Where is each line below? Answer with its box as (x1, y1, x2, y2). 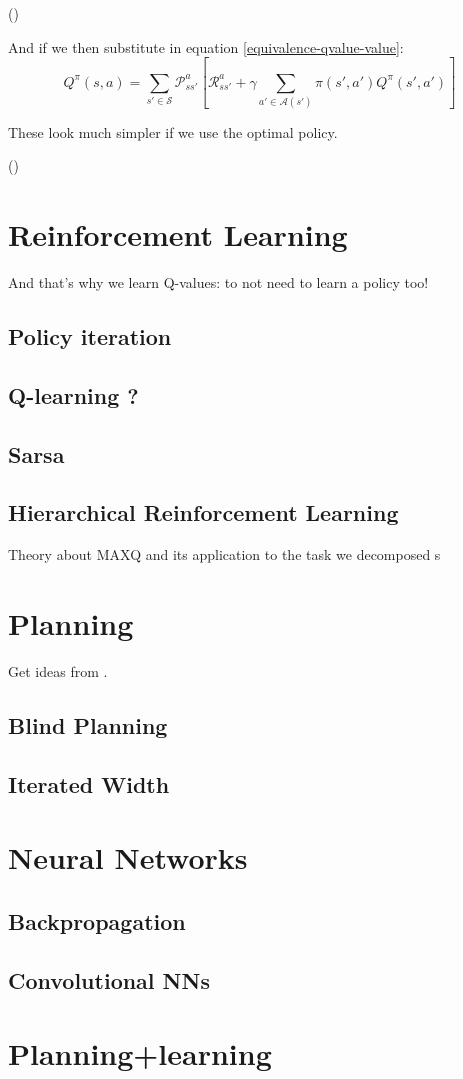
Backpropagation (8, 905, 186, 936)
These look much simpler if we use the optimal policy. (8, 121, 338, 142)
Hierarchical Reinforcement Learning (8, 497, 399, 528)
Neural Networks (8, 837, 248, 878)
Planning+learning (8, 1033, 272, 1074)
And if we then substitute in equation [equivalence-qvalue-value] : (8, 36, 404, 57)
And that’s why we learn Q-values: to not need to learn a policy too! (8, 272, 429, 293)
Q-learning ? (8, 379, 139, 410)
